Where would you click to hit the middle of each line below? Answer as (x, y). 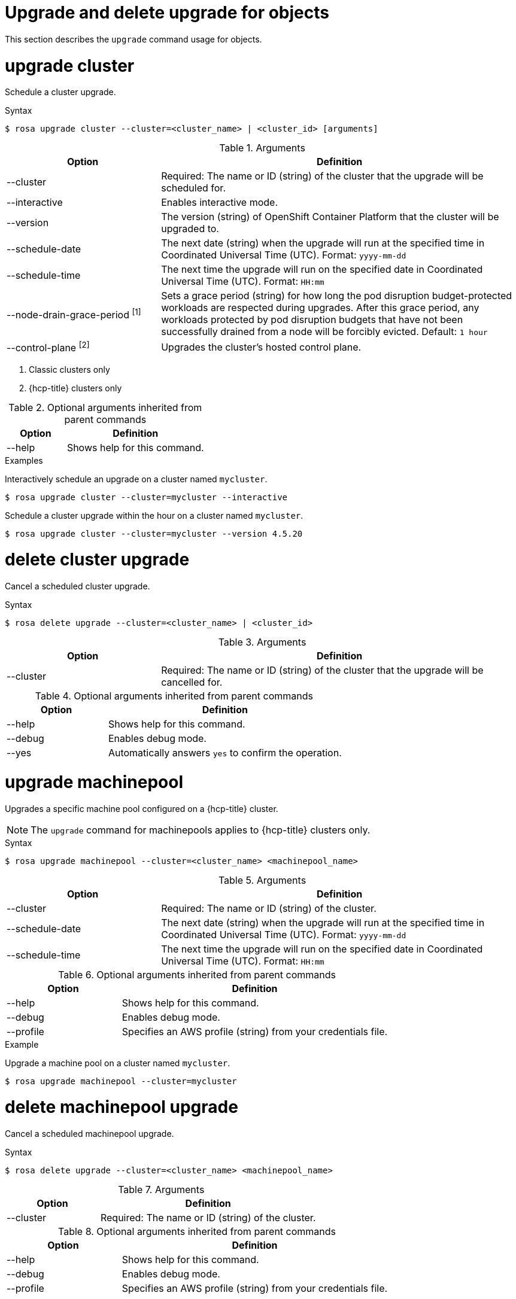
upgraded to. (190, 229)
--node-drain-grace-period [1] (74, 314)
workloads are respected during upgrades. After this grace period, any (320, 308)
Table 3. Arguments (262, 642)
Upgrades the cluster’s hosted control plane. (261, 347)
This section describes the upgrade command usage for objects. (133, 39)
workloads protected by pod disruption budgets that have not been (312, 320)
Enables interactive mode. (220, 203)
